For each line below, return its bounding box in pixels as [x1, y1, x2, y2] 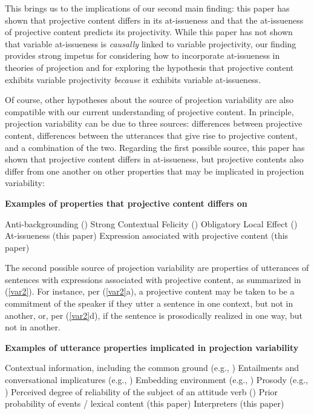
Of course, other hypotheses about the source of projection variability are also [5, 93, 294, 106]
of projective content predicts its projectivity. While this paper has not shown [5, 25, 293, 38]
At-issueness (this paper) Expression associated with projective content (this [5, 229, 289, 242]
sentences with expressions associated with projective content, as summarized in [5, 273, 301, 285]
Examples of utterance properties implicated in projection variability [5, 341, 299, 353]
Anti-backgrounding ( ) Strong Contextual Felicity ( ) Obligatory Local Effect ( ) [5, 217, 298, 230]
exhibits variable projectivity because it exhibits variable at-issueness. [5, 73, 261, 85]
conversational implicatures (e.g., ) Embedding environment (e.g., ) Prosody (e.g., [5, 373, 308, 386]
